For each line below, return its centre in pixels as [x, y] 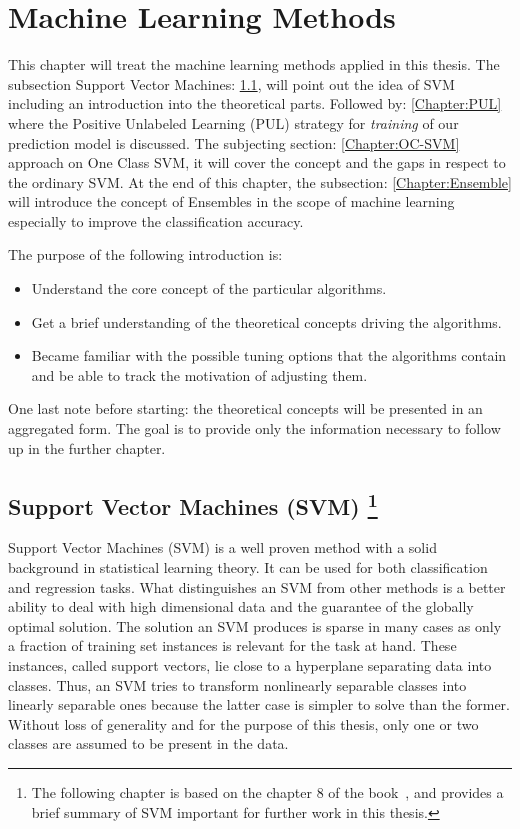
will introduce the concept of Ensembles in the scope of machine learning [231, 201]
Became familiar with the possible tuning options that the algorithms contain [269, 355]
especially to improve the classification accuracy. [156, 220]
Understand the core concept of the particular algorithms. [209, 288]
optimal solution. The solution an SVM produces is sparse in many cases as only [255, 625]
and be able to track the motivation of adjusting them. [199, 374]
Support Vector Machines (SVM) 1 [193, 503]
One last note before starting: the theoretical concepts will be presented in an [245, 408]
